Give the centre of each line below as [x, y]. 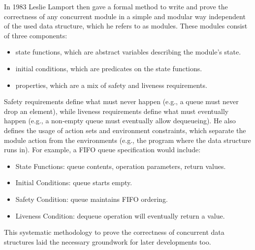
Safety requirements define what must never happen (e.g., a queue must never [121, 101]
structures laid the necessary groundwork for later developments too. [108, 241]
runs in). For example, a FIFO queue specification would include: [102, 150]
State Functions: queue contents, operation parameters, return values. [121, 166]
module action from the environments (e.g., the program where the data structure [127, 140]
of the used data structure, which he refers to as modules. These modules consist [126, 26]
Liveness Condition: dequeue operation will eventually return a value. [120, 215]
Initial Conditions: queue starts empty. [74, 182]
